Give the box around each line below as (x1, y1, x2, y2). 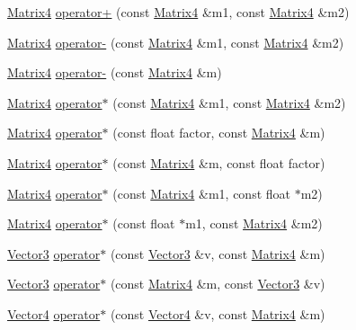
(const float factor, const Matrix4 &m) (112, 123, 325, 142)
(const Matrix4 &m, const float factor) (112, 153, 325, 172)
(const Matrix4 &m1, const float (112, 183, 290, 202)
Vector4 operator (7, 304, 101, 323)
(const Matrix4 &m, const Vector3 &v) (110, 274, 325, 293)
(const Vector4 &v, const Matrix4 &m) (110, 304, 325, 323)
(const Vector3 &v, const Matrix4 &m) (110, 244, 325, 263)
